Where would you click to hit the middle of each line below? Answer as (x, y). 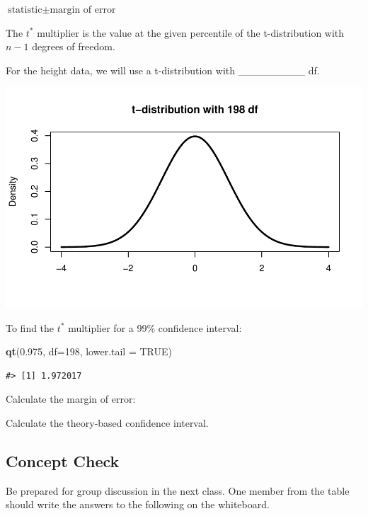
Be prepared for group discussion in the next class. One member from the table (178, 490)
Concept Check (63, 461)
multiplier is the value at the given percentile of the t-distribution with (191, 32)
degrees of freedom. (74, 46)
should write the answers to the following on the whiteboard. (138, 504)
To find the (30, 327)
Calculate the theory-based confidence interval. (107, 423)
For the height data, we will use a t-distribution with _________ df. (163, 70)
